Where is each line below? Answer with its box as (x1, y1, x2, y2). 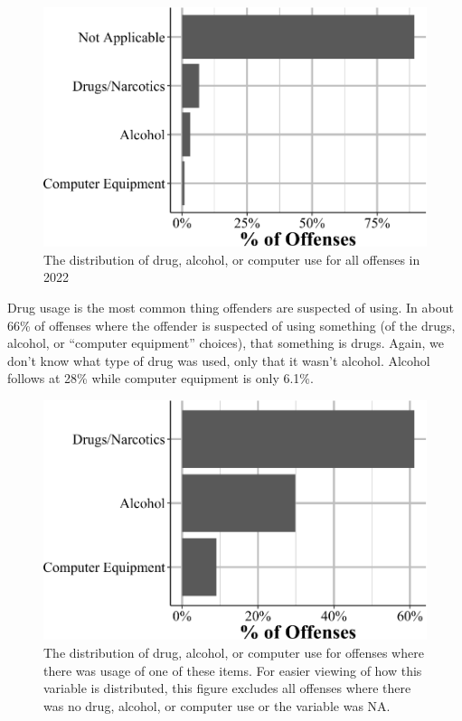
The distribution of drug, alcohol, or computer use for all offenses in (43, 249, 420, 268)
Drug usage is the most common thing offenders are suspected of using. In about (7, 298, 454, 317)
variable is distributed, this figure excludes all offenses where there (43, 679, 411, 698)
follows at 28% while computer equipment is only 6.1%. (7, 369, 314, 388)
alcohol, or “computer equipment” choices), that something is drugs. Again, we (7, 333, 445, 352)
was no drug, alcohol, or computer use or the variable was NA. (43, 696, 391, 715)
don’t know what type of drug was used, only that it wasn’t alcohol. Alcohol (7, 351, 430, 370)
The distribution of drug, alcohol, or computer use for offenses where (43, 642, 424, 661)
